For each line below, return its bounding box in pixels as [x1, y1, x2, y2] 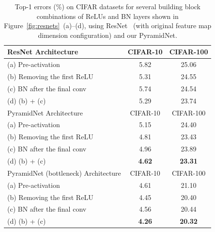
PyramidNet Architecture [7, 107, 83, 117]
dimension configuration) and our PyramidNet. [38, 30, 177, 40]
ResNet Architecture [7, 47, 78, 57]
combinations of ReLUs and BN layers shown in [36, 11, 179, 21]
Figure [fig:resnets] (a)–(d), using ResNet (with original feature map [4, 20, 212, 31]
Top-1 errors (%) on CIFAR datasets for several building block [15, 1, 201, 11]
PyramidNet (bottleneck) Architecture [7, 167, 121, 178]
